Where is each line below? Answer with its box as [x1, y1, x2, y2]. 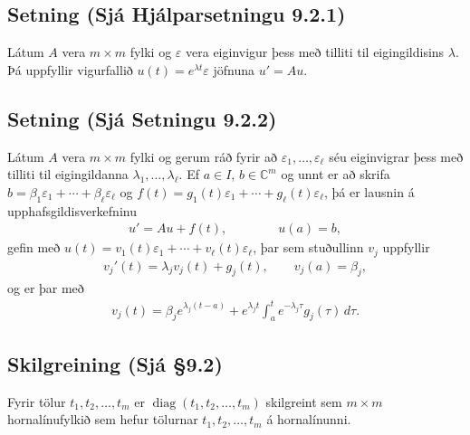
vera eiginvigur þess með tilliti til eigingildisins [186, 43, 445, 61]
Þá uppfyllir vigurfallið [7, 60, 133, 79]
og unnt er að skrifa [281, 165, 390, 184]
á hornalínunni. [266, 410, 351, 429]
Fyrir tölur [7, 392, 66, 411]
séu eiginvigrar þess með [329, 147, 464, 165]
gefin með [7, 238, 61, 257]
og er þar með [7, 279, 84, 298]
